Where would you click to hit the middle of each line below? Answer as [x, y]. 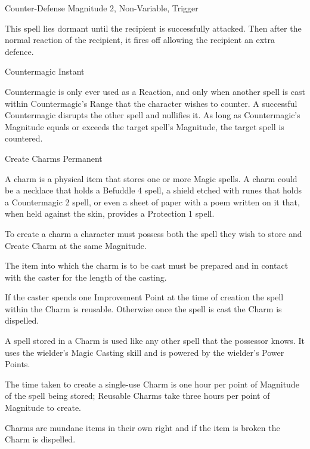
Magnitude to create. [43, 408]
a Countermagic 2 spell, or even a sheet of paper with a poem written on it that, [152, 202]
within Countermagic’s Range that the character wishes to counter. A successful [151, 103]
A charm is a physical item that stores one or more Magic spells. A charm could [151, 178]
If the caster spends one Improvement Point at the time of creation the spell [144, 297]
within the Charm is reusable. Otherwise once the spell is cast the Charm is [143, 308]
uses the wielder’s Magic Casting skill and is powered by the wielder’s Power [145, 352]
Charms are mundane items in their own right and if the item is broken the [142, 427]
